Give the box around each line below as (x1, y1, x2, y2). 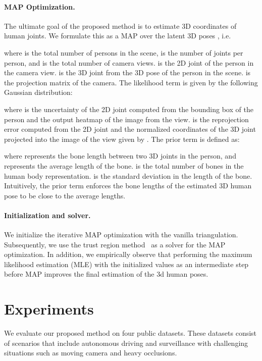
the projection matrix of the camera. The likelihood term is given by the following (4, 77, 258, 87)
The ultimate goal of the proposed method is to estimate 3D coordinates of (4, 20, 237, 31)
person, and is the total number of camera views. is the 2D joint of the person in (4, 57, 254, 68)
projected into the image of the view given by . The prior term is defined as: (4, 133, 240, 144)
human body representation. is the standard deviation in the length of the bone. (4, 170, 252, 181)
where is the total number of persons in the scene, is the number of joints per (4, 47, 243, 58)
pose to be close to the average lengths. (4, 190, 126, 200)
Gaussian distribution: (4, 87, 73, 97)
